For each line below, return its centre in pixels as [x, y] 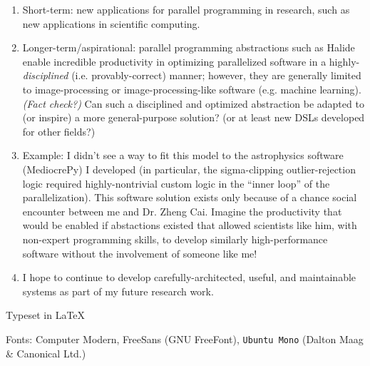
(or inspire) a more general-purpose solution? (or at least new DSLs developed [194, 117]
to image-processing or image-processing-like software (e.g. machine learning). [192, 89]
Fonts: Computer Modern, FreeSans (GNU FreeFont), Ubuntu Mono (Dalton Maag [185, 339]
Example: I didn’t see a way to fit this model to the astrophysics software [183, 155]
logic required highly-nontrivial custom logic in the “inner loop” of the [176, 183]
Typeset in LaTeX [46, 315]
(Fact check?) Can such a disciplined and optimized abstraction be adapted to [193, 103]
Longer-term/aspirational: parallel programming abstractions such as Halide [189, 47]
